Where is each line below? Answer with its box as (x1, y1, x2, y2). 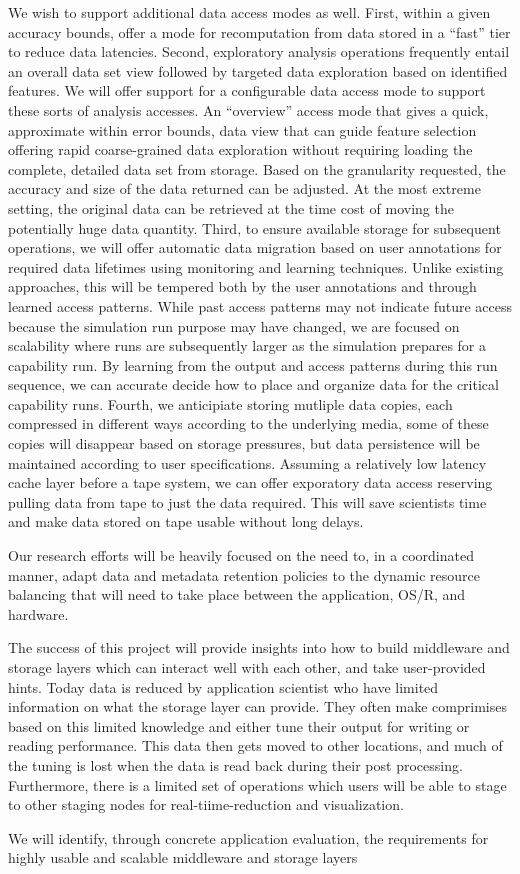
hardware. (8, 603, 69, 624)
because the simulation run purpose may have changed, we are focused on (8, 315, 460, 336)
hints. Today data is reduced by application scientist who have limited (8, 676, 439, 697)
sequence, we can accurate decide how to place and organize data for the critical (8, 374, 499, 395)
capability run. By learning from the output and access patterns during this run (8, 354, 498, 375)
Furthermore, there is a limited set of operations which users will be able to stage (8, 774, 507, 795)
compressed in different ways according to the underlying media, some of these (8, 413, 489, 434)
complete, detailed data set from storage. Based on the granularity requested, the (8, 158, 506, 179)
